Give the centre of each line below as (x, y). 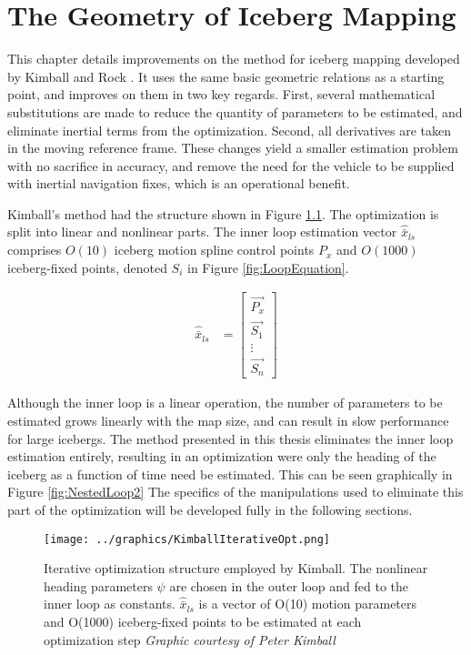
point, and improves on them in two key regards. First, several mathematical (221, 94)
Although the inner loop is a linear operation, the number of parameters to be (225, 403)
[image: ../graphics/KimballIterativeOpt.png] (187, 539)
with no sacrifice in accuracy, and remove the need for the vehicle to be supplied (231, 165)
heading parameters (98, 585)
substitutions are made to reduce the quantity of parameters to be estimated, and (235, 111)
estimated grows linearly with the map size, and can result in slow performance (228, 421)
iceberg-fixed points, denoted (87, 267)
